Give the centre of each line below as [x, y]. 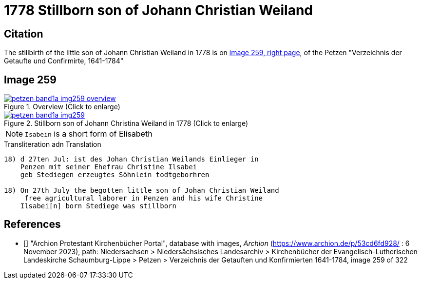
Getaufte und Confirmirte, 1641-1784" [64, 61]
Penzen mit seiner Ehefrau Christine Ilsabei [109, 167]
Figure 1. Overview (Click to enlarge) [62, 107]
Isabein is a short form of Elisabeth [89, 134]
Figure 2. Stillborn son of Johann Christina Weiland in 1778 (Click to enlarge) [126, 123]
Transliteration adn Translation [53, 144]
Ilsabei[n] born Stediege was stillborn [98, 206]
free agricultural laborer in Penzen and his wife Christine [144, 198]
